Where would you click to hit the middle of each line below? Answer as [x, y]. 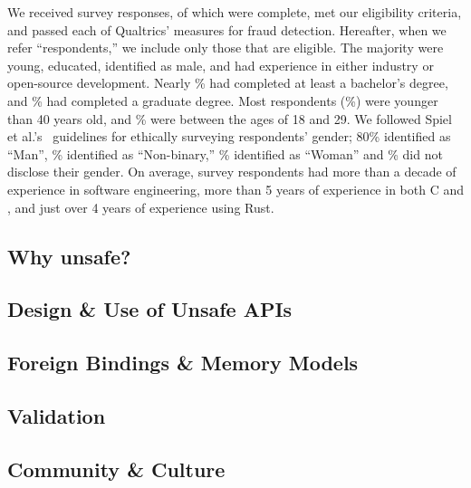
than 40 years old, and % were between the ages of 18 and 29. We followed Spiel [230, 118]
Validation [57, 415]
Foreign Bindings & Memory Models [183, 363]
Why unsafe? [69, 256]
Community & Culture [116, 469]
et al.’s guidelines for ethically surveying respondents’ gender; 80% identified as [229, 136]
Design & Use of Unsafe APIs [150, 309]
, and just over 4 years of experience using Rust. [141, 207]
